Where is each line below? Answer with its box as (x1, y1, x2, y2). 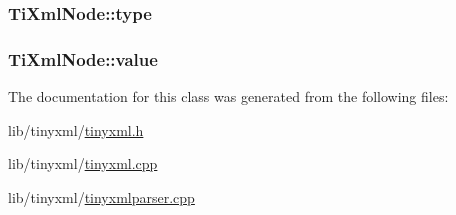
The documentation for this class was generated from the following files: (8, 86, 449, 107)
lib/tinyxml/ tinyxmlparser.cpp (8, 186, 195, 207)
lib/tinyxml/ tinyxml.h (8, 119, 144, 140)
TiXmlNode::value (8, 46, 158, 71)
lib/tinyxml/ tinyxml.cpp (8, 153, 158, 174)
